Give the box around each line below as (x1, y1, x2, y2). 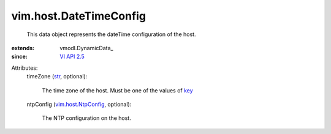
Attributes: (11, 64, 38, 72)
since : (11, 53, 28, 61)
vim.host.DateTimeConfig (11, 9, 146, 23)
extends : (11, 44, 35, 51)
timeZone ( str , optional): (26, 73, 88, 80)
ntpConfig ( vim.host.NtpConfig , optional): (26, 100, 132, 108)
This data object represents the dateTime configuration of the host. (26, 31, 196, 38)
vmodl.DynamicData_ (59, 44, 113, 51)
